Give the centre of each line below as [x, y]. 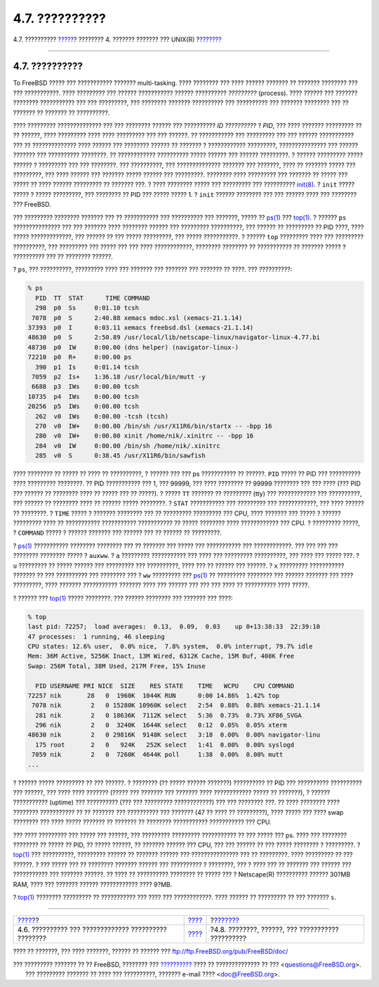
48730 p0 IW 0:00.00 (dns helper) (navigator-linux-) [133, 347]
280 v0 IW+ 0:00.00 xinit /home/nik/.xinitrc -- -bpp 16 [145, 436]
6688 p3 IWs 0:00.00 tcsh [86, 387]
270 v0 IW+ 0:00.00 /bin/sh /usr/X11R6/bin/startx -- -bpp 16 [154, 426]
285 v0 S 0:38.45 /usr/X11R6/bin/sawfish [121, 456]
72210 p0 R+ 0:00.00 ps [80, 357]
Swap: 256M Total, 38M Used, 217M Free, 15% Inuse [117, 666]
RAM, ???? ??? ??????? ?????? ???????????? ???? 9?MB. [93, 884]
